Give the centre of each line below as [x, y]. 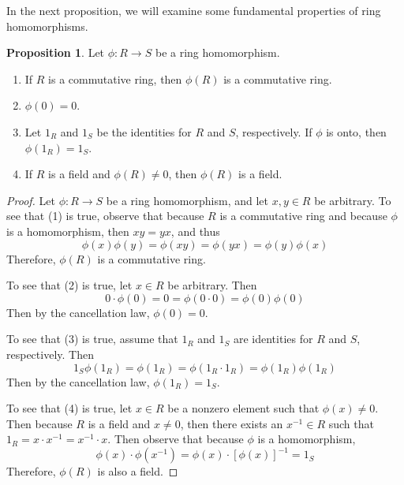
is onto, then [356, 131]
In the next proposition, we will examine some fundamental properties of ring [194, 10]
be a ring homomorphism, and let [187, 200]
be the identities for [144, 131]
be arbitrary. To [353, 200]
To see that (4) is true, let [69, 408]
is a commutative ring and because [303, 216]
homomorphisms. [47, 26]
